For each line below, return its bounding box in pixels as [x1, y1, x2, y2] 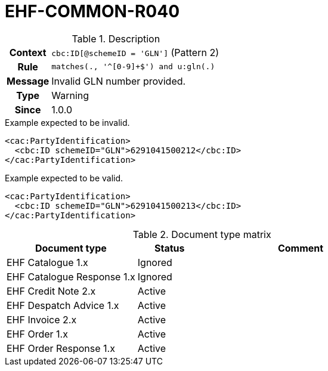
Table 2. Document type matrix [132, 228, 271, 240]
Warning [51, 89, 89, 101]
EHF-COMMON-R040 [5, 1, 180, 21]
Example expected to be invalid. [5, 117, 130, 128]
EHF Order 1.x [7, 327, 68, 340]
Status [154, 242, 185, 254]
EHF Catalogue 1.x [7, 256, 88, 268]
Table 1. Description [72, 32, 160, 45]
